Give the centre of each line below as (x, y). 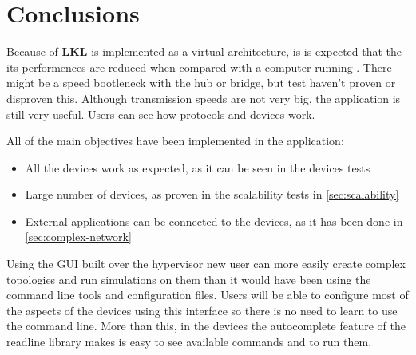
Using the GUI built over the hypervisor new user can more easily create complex (206, 264)
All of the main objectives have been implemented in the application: (175, 141)
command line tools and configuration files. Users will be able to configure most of (208, 295)
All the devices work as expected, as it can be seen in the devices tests (198, 167)
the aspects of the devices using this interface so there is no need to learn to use (202, 310)
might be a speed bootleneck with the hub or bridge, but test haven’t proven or (201, 83)
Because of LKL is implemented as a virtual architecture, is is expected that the (204, 51)
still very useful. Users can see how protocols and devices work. (161, 114)
